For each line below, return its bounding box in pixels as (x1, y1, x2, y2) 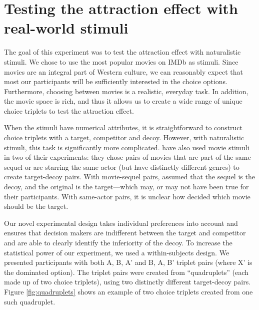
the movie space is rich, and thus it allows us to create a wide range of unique (4, 96, 242, 106)
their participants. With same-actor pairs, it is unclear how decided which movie (4, 191, 250, 201)
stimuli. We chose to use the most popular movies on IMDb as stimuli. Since (4, 56, 238, 67)
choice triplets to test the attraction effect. (4, 105, 134, 116)
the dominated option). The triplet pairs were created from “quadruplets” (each (4, 266, 248, 277)
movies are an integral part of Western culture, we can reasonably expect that (4, 66, 243, 77)
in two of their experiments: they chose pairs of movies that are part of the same (4, 152, 251, 162)
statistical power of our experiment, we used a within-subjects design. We (4, 247, 229, 257)
